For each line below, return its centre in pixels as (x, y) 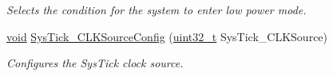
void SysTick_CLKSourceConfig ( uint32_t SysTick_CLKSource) (167, 36)
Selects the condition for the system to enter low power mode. (157, 9)
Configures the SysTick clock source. (95, 63)
